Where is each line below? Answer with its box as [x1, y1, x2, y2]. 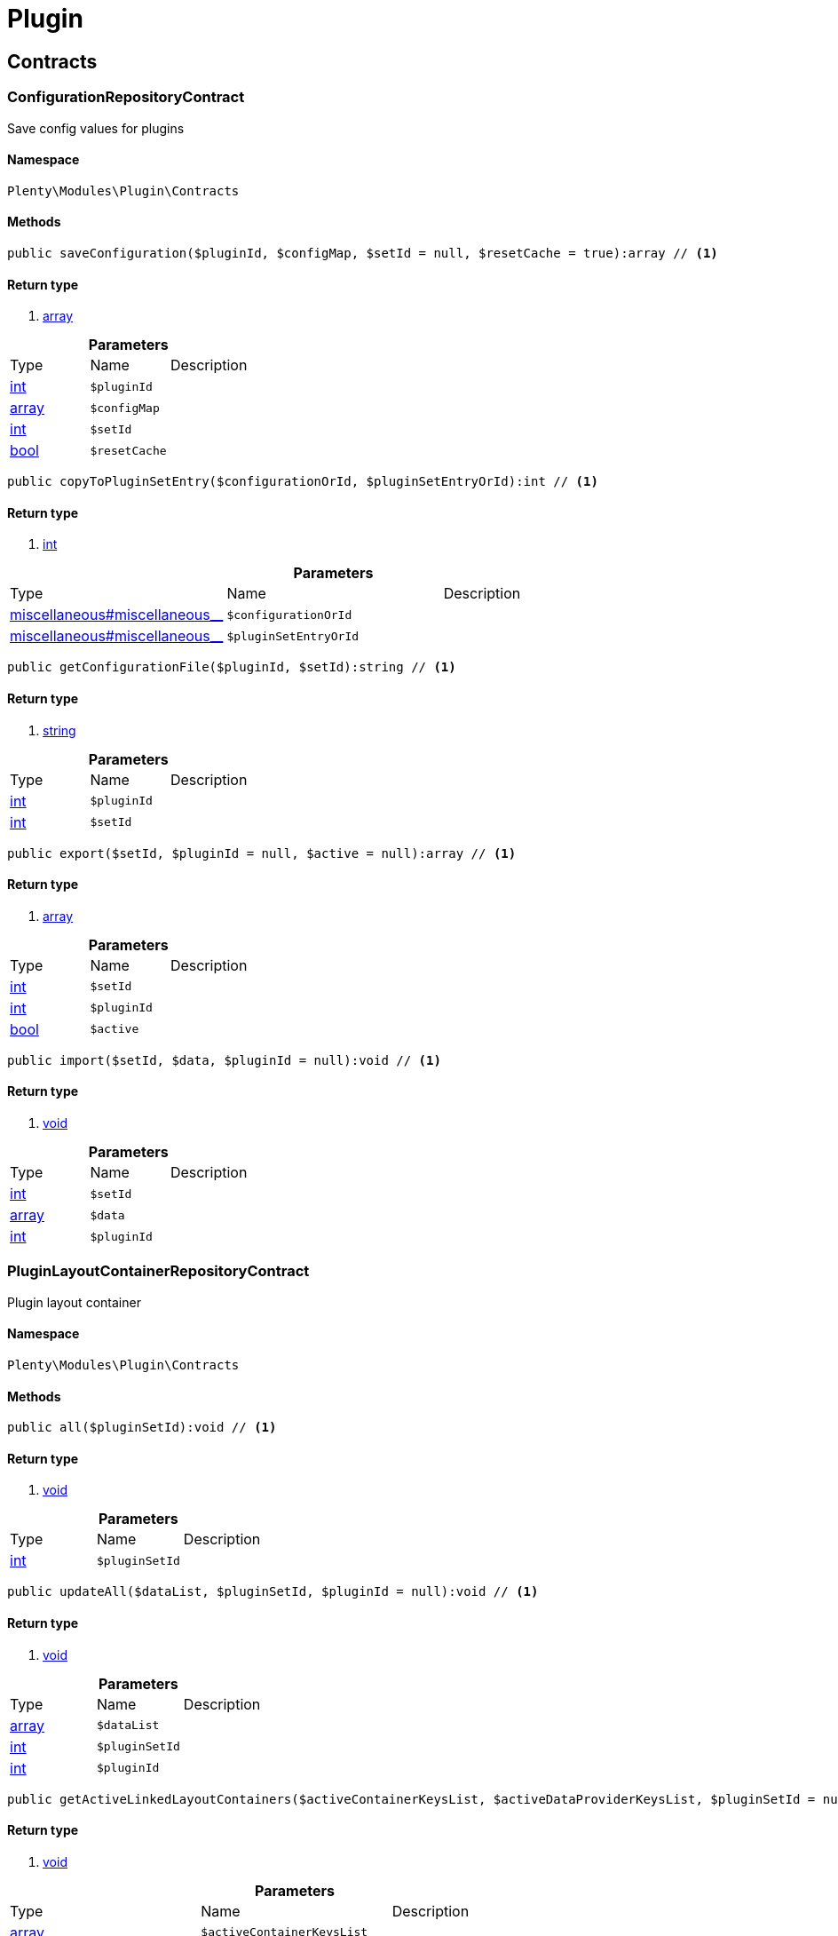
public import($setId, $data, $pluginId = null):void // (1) [7, 1052, 441, 1067]
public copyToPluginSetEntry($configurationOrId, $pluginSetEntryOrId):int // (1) [7, 474, 598, 489]
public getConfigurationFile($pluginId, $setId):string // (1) [7, 660, 456, 675]
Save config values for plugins [7, 120, 185, 136]
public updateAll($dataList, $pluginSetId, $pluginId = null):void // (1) [7, 1584, 539, 1599]
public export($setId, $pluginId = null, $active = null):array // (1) [7, 845, 517, 861]
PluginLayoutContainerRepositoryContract [7, 1262, 310, 1281]
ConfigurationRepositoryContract [7, 88, 245, 107]
